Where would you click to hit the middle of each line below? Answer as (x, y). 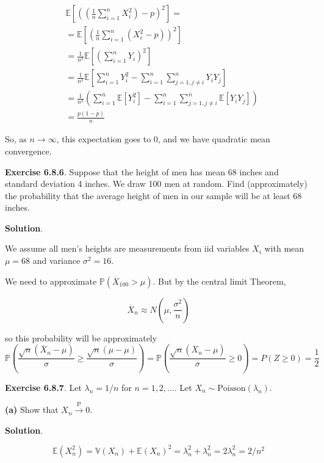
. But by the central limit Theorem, (219, 281)
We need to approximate (51, 281)
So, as (16, 139)
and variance (56, 261)
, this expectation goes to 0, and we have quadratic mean (163, 139)
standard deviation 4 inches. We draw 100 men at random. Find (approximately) (156, 184)
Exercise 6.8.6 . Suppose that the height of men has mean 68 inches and (142, 171)
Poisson (232, 388)
